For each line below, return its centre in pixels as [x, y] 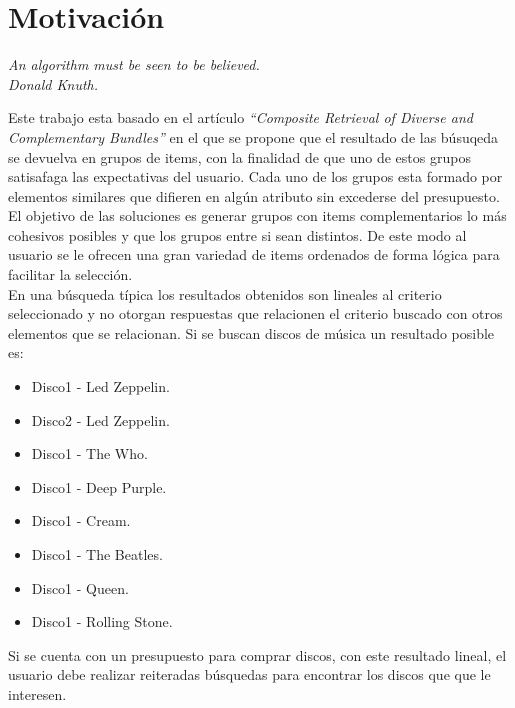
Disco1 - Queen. [80, 587]
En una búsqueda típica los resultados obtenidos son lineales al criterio [225, 293]
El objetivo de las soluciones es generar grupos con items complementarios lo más [257, 215]
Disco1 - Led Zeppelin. [100, 386]
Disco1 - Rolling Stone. [102, 621]
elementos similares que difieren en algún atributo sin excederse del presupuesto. [254, 195]
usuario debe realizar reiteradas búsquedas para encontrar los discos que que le [249, 674]
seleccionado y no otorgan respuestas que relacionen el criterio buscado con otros [255, 313]
